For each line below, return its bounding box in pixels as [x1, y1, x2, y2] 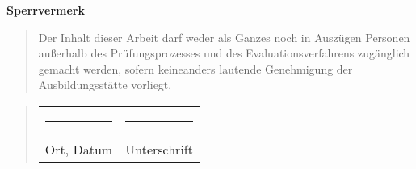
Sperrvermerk [6, 2, 85, 18]
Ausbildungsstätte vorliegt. [38, 76, 172, 93]
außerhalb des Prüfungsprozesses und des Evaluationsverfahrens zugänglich [38, 44, 410, 61]
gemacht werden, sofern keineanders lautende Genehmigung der [38, 60, 353, 77]
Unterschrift [125, 139, 193, 158]
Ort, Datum [44, 139, 113, 158]
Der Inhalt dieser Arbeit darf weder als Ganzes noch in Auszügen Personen [38, 28, 410, 45]
